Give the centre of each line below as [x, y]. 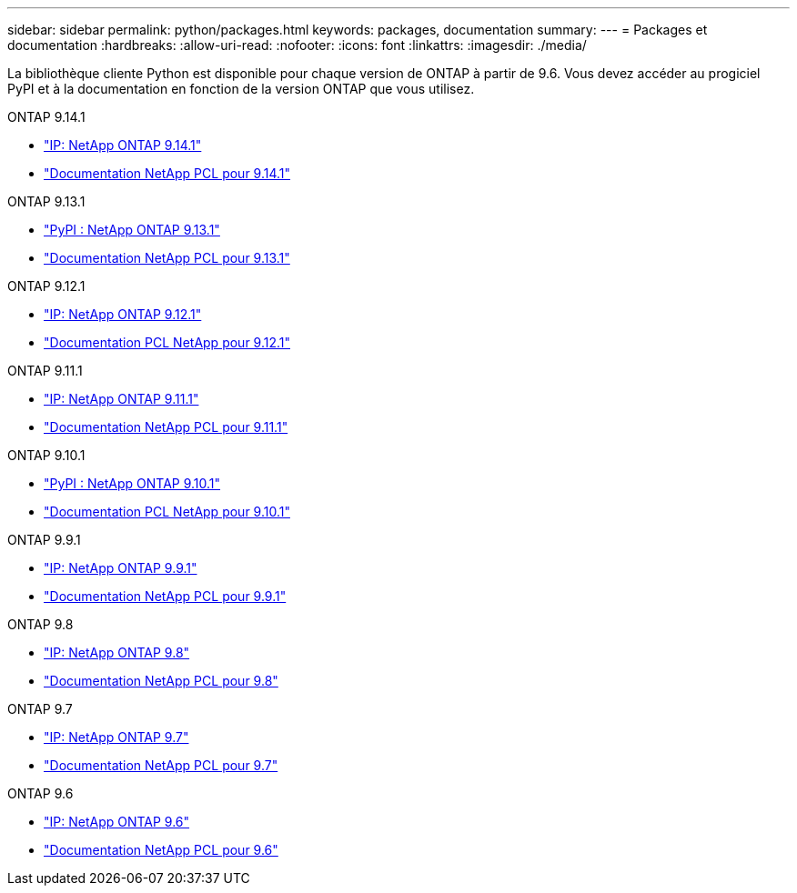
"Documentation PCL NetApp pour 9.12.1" [167, 342]
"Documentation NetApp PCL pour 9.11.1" [166, 427]
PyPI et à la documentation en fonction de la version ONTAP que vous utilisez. [241, 89]
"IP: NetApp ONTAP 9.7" [116, 737]
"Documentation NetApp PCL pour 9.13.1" [167, 258]
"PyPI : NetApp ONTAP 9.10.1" [132, 483]
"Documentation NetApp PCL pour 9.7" [161, 765]
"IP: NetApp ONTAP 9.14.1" [123, 145]
